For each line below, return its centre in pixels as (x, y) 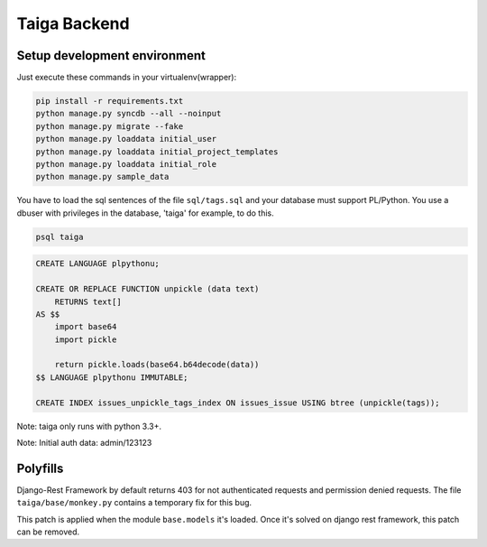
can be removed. (48, 532)
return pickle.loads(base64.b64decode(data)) (157, 365)
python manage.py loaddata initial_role (126, 164)
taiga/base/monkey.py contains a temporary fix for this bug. (134, 503)
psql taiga (60, 236)
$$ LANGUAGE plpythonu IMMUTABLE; (112, 377)
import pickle (86, 339)
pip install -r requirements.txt (110, 101)
